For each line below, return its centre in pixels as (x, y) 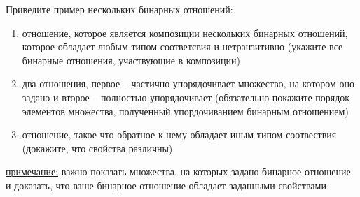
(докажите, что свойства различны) (97, 148)
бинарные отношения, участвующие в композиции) (131, 60)
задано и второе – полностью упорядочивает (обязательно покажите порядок (186, 97)
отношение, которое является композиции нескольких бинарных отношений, (185, 32)
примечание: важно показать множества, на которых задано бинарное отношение (178, 172)
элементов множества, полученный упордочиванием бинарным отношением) (185, 111)
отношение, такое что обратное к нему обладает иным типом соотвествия (179, 134)
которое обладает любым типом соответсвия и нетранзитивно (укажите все (182, 46)
